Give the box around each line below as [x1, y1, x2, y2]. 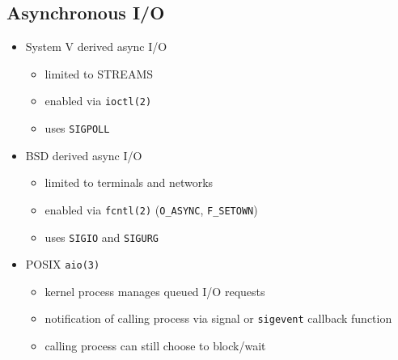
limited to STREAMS [44, 65, 153, 82]
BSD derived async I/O [25, 146, 142, 163]
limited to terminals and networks [44, 174, 214, 191]
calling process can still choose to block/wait [44, 337, 266, 354]
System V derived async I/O [25, 38, 167, 55]
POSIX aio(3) [25, 256, 100, 273]
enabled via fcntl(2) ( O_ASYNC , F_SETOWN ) [44, 201, 258, 218]
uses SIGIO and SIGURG [44, 228, 159, 245]
